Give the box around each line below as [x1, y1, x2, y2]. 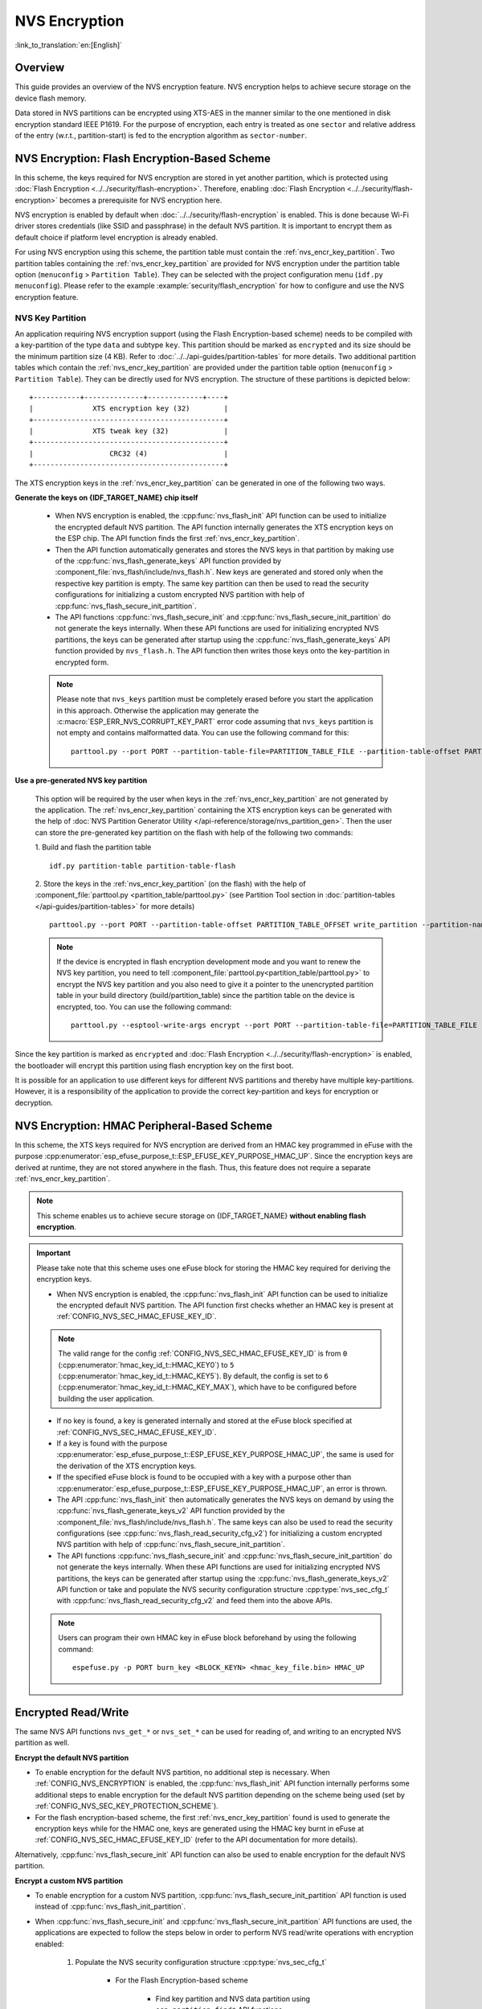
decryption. [14, 1098, 54, 1107]
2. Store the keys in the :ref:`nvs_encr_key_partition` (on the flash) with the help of [35, 878, 306, 888]
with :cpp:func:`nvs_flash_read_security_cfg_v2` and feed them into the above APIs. [56, 1596, 333, 1606]
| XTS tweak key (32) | [29, 427, 229, 436]
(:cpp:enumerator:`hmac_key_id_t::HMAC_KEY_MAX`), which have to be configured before [58, 1382, 357, 1392]
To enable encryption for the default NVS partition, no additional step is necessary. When [35, 1768, 331, 1778]
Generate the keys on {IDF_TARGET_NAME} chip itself [14, 493, 198, 502]
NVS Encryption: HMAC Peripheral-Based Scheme [14, 1119, 273, 1132]
